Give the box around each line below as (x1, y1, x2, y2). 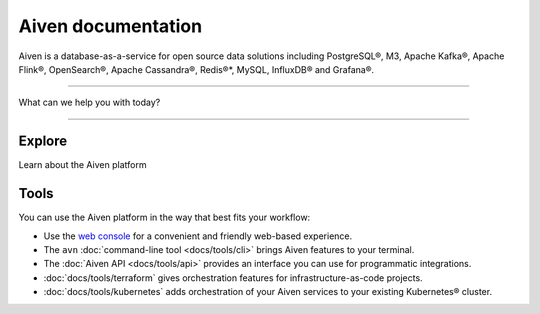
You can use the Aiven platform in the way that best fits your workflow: (18, 211, 311, 224)
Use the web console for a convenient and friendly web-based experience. (43, 230, 353, 242)
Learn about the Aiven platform (18, 159, 147, 171)
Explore (18, 133, 68, 150)
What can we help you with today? (18, 96, 161, 109)
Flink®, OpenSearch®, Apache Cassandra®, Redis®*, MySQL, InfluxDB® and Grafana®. (18, 63, 375, 75)
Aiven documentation (18, 15, 203, 37)
